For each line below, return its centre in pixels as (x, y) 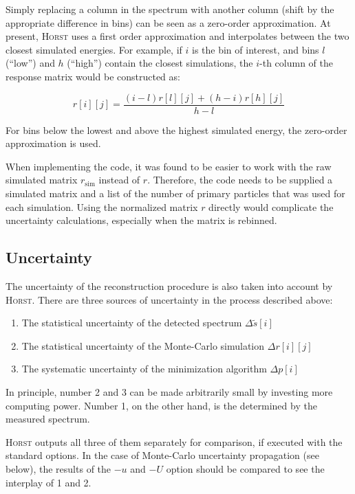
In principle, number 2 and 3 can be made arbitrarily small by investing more (169, 391)
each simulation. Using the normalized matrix (102, 206)
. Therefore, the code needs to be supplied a (240, 180)
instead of (119, 180)
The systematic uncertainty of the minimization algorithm (144, 369)
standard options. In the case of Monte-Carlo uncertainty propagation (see (162, 455)
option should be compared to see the (245, 468)
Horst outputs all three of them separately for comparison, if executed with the (174, 441)
